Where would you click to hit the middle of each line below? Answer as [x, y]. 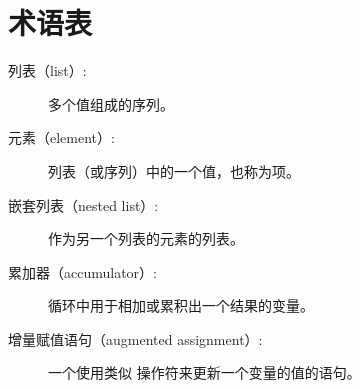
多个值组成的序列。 [111, 103]
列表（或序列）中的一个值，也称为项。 [174, 170]
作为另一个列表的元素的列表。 [146, 238]
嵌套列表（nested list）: [83, 204]
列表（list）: [47, 70]
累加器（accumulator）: [82, 271]
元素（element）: [61, 137]
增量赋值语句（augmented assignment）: [135, 338]
